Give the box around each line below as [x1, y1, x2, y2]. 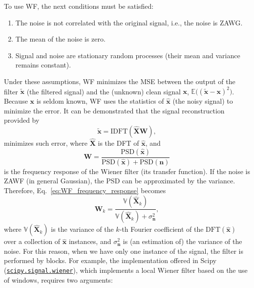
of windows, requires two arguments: [4, 274, 113, 285]
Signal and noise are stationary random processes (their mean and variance [15, 50, 240, 60]
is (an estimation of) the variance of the [123, 236, 242, 246]
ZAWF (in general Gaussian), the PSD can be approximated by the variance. [4, 176, 235, 186]
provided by [4, 115, 40, 125]
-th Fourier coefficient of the [119, 224, 204, 234]
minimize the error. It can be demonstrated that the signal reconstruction [4, 105, 225, 115]
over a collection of [4, 236, 61, 246]
